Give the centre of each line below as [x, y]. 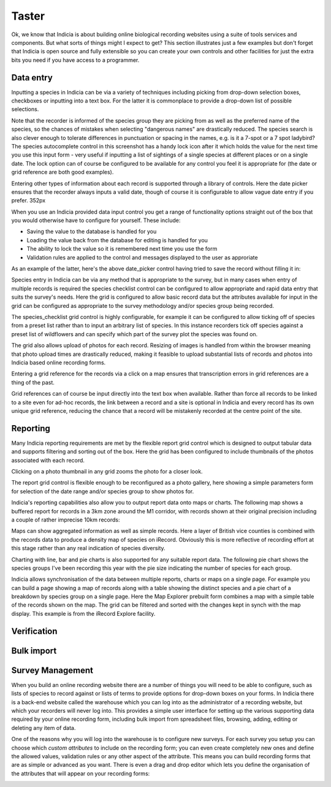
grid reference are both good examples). [63, 172]
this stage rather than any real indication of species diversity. [88, 548]
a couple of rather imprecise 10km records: [66, 520]
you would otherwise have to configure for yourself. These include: [96, 220]
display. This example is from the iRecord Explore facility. [83, 613]
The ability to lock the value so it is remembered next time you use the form [122, 249]
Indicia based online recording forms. [59, 363]
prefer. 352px [29, 201]
